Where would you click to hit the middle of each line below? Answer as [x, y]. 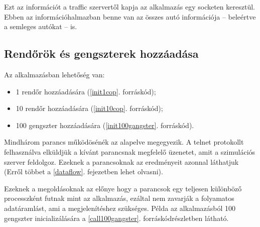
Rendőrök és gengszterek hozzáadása [101, 53]
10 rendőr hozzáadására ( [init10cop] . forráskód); [89, 108]
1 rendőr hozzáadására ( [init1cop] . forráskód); [86, 91]
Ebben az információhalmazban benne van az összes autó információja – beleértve [130, 16]
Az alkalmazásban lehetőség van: [54, 74]
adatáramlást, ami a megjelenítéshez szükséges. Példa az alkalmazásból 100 [120, 208]
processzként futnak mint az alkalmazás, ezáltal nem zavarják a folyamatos [119, 198]
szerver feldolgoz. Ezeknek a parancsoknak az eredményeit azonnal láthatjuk [121, 161]
